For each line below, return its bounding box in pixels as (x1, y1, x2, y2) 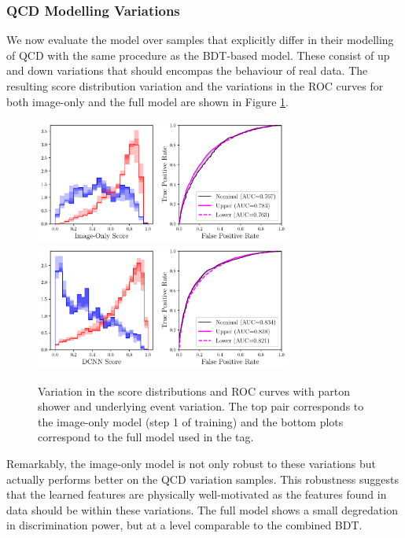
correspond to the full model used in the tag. (38, 429, 254, 445)
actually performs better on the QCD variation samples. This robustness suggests (6, 470, 399, 487)
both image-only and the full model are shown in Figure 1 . (6, 93, 289, 109)
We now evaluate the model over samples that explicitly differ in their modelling (6, 31, 394, 48)
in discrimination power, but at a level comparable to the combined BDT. (6, 517, 363, 533)
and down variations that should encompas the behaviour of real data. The (6, 62, 368, 79)
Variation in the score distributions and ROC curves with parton (38, 382, 351, 399)
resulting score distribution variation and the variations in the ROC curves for (6, 78, 384, 94)
